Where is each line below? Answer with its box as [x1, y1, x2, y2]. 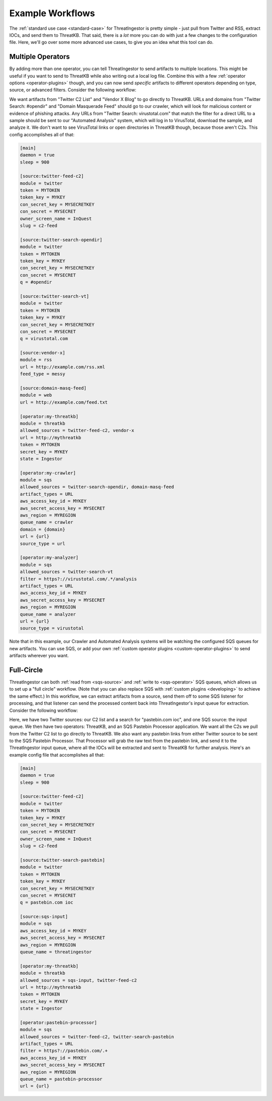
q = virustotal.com [20, 336, 68, 342]
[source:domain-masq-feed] [20, 385, 87, 391]
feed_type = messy [20, 371, 65, 377]
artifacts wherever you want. [9, 653, 69, 659]
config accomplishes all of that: [9, 131, 75, 137]
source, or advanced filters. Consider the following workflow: [9, 87, 137, 93]
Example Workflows [9, 8, 95, 19]
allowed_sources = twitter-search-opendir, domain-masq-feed [20, 484, 174, 490]
